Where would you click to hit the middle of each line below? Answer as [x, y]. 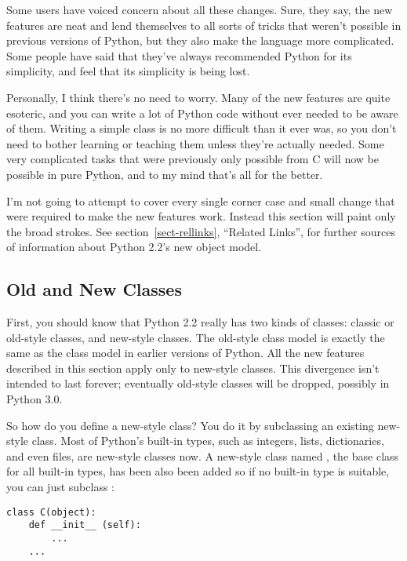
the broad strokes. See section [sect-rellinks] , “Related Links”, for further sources [201, 231]
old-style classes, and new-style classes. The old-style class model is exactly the [196, 337]
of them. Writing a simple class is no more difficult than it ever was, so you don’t [202, 128]
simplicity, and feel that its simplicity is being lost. [128, 71]
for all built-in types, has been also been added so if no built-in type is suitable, [198, 471]
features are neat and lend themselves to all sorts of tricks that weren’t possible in [204, 25]
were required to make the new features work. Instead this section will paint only [201, 216]
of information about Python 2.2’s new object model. [134, 247]
